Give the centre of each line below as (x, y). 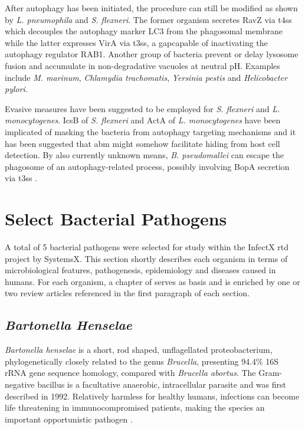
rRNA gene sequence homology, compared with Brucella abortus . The (130, 373)
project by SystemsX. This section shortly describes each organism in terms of (146, 258)
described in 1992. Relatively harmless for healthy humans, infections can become (152, 396)
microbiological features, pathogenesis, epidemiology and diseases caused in (140, 270)
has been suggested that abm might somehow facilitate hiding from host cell (142, 143)
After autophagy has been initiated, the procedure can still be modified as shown (151, 8)
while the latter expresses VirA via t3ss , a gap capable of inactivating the (136, 42)
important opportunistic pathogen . (69, 419)
